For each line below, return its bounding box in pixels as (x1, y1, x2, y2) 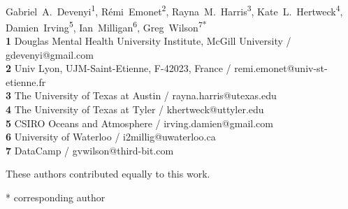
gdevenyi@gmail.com (6, 47, 94, 62)
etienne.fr (6, 74, 46, 89)
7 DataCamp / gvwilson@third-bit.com (6, 143, 174, 157)
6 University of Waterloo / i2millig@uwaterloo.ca (6, 129, 216, 144)
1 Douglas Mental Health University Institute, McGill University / (6, 34, 291, 48)
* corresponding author (6, 190, 106, 205)
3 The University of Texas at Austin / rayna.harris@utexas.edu (6, 88, 277, 103)
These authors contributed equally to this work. (6, 166, 210, 181)
